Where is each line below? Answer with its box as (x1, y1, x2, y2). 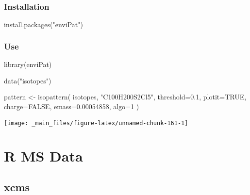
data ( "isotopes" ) (4, 75, 51, 85)
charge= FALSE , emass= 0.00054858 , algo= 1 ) (4, 101, 139, 111)
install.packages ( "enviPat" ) (4, 19, 83, 30)
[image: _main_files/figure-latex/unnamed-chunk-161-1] (4, 120, 188, 127)
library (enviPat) (4, 59, 52, 69)
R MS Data (4, 146, 83, 166)
